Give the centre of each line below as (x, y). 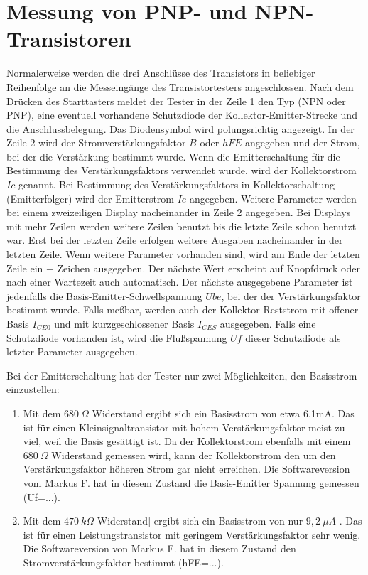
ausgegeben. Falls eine (268, 323)
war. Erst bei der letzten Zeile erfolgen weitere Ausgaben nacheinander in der (175, 240)
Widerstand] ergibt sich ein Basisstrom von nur (200, 521)
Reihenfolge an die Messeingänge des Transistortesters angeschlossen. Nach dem (180, 86)
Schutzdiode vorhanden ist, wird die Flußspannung (117, 337)
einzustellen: (33, 389)
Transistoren (69, 39)
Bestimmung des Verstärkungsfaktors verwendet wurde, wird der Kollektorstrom (182, 170)
